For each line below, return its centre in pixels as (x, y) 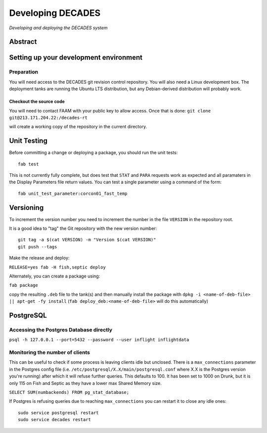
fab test (28, 164)
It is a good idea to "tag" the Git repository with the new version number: (83, 228)
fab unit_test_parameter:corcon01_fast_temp (73, 193)
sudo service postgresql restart (58, 413)
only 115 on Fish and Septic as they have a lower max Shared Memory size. (85, 383)
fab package (23, 285)
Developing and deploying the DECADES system (59, 28)
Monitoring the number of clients (49, 353)
